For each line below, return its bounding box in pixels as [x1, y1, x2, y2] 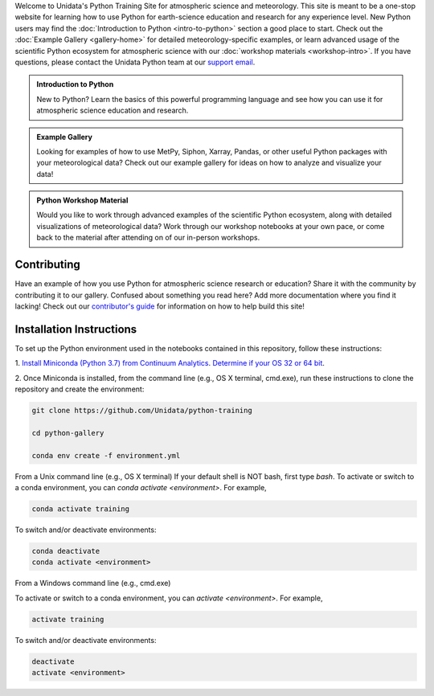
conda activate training [31, 504, 130, 514]
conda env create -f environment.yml [31, 451, 181, 460]
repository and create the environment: [14, 384, 145, 394]
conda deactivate [31, 547, 100, 555]
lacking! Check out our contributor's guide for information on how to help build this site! [14, 301, 305, 311]
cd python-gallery [31, 428, 104, 437]
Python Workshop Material [36, 195, 129, 205]
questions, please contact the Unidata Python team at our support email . [14, 57, 256, 67]
